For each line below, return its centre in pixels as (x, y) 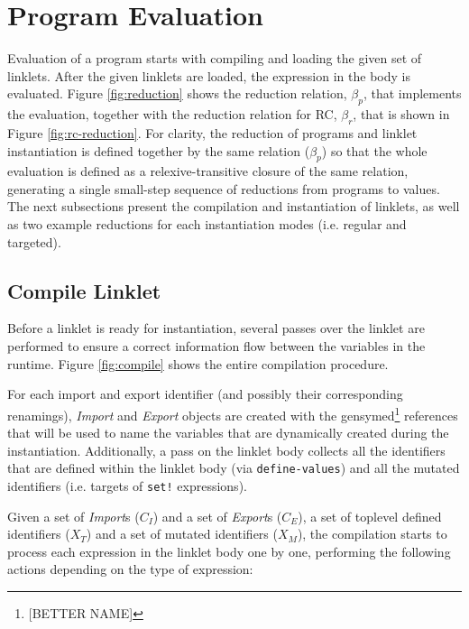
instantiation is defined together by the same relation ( (159, 150)
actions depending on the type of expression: (130, 569)
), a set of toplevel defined (370, 516)
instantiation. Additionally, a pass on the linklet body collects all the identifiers (226, 450)
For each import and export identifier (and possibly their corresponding (205, 394)
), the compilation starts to (372, 534)
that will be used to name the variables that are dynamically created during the (228, 433)
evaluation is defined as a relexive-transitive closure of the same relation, (208, 171)
